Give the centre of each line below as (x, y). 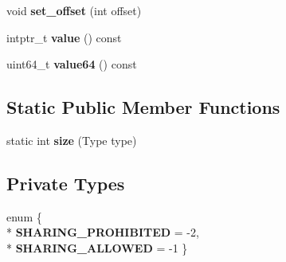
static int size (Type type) (72, 140)
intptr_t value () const (64, 37)
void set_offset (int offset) (74, 10)
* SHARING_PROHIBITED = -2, (103, 232)
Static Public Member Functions (143, 107)
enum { (24, 216)
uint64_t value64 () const (72, 64)
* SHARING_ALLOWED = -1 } (97, 247)
